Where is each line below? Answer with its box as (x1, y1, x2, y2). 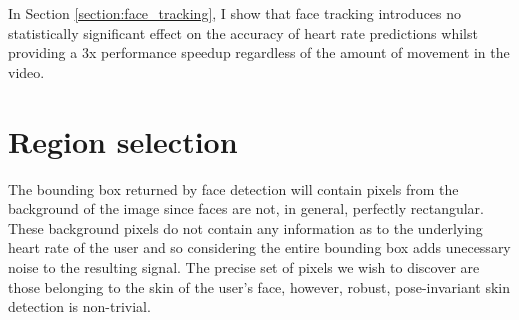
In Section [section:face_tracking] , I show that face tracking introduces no (8, 3, 462, 24)
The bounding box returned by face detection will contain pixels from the (8, 178, 459, 199)
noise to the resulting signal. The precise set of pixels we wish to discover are (8, 257, 480, 278)
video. (8, 61, 45, 82)
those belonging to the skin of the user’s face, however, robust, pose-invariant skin (8, 276, 510, 297)
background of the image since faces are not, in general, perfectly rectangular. (8, 198, 484, 219)
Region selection (8, 120, 238, 161)
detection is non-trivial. (8, 296, 151, 317)
